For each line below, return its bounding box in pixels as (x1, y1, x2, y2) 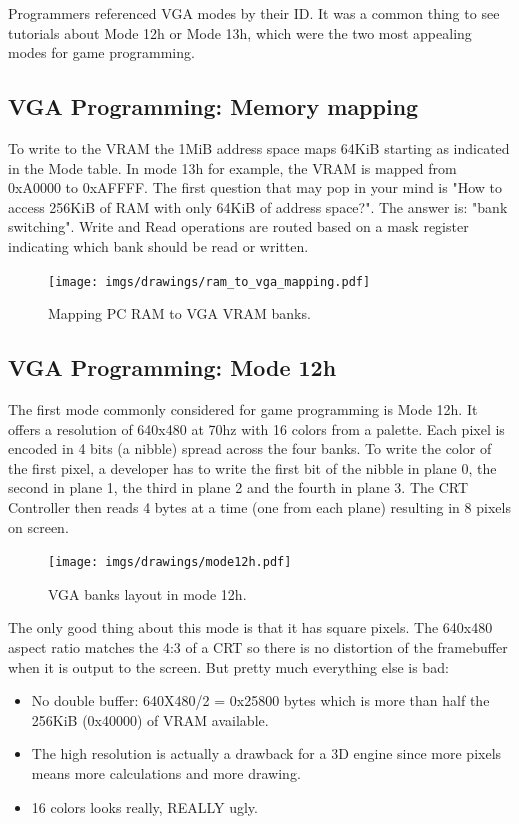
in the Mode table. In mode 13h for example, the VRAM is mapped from (8, 157, 457, 178)
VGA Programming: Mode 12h (8, 352, 337, 383)
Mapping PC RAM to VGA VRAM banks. (48, 303, 311, 324)
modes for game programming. (8, 42, 195, 63)
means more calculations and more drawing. (31, 762, 301, 783)
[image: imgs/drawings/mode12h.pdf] (48, 555, 292, 570)
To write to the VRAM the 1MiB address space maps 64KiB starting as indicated (8, 137, 510, 158)
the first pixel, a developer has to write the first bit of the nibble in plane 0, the (8, 457, 497, 478)
